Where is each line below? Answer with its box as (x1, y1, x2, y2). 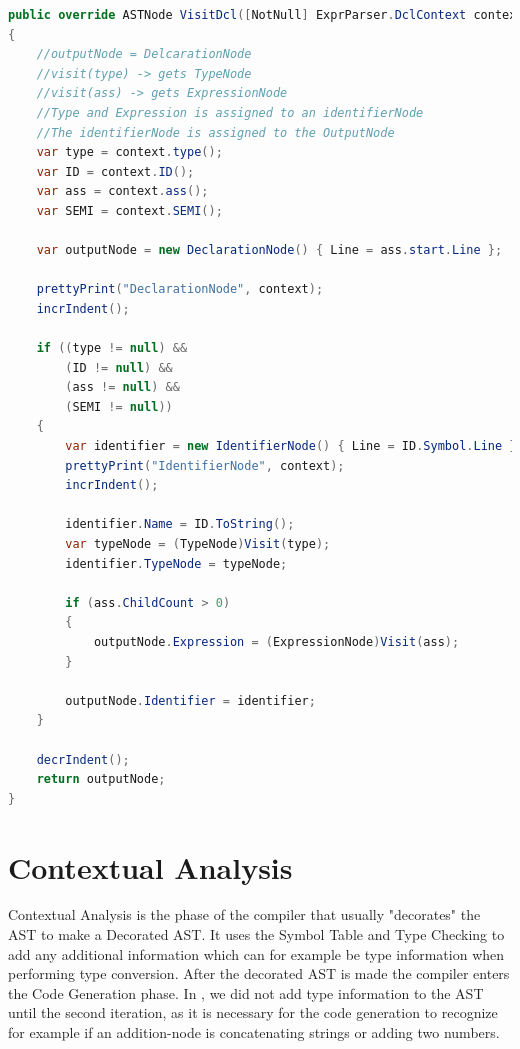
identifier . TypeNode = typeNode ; (65, 556, 288, 571)
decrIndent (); (36, 752, 130, 767)
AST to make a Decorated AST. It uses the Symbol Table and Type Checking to (8, 924, 505, 945)
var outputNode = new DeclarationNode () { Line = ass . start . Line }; (36, 243, 503, 258)
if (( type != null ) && (36, 341, 188, 356)
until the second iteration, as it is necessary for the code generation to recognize (8, 1002, 498, 1023)
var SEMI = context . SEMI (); (36, 203, 223, 218)
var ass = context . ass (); (36, 184, 209, 199)
